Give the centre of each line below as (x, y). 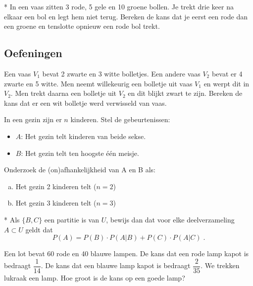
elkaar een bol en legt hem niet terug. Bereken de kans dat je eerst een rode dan (126, 16)
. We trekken (220, 265)
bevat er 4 (227, 73)
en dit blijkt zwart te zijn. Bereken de (185, 93)
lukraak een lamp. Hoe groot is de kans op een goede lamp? (95, 277)
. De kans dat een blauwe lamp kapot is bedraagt (116, 265)
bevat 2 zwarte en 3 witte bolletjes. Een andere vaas (121, 73)
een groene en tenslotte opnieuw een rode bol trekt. (82, 26)
